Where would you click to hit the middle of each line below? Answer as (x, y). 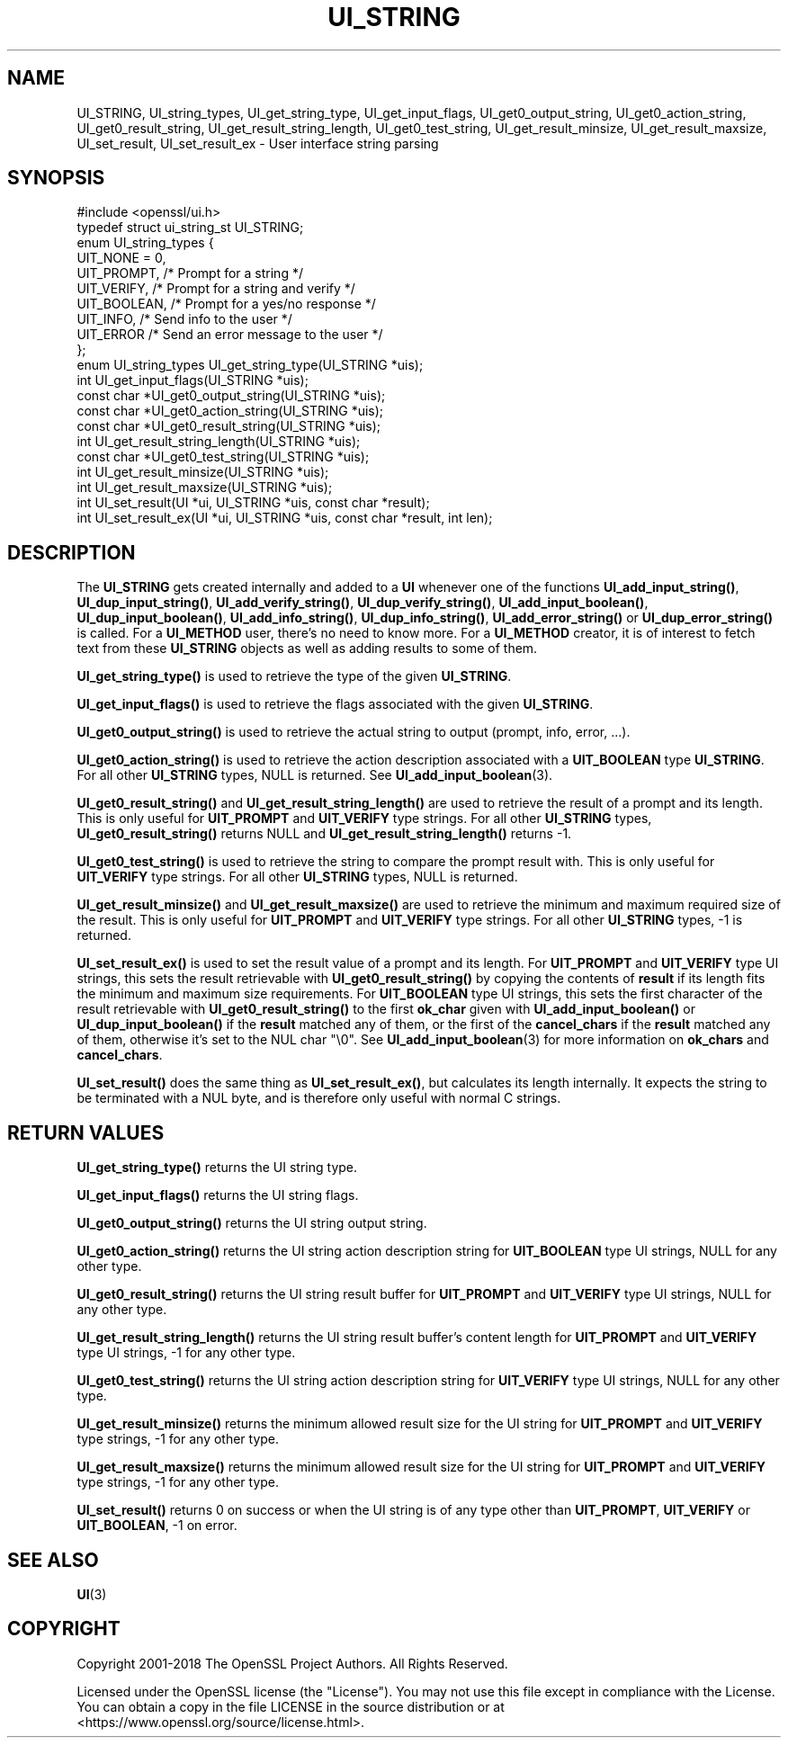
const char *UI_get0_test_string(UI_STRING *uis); (223, 457)
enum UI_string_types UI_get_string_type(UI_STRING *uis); (250, 365)
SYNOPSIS (56, 178)
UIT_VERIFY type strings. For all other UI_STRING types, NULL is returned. (297, 877)
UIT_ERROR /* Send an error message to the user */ (230, 335)
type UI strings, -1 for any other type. (186, 1353)
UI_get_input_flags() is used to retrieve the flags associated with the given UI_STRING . (335, 704)
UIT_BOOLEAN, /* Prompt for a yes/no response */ (226, 304)
